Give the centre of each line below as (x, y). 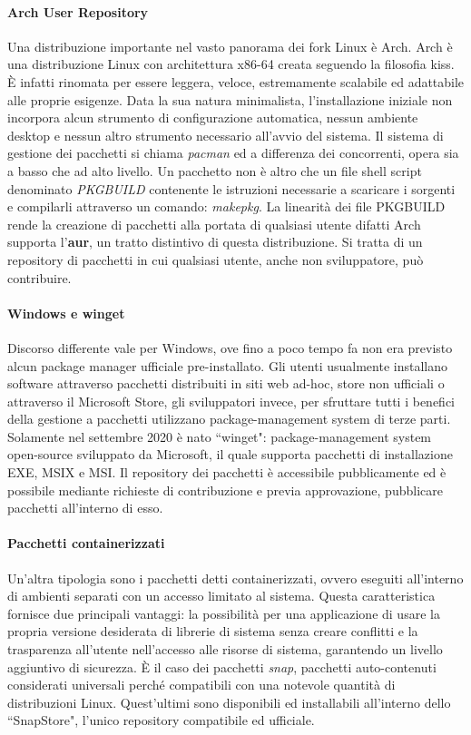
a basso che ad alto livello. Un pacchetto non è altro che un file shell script (215, 170)
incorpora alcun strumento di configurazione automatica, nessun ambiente (213, 118)
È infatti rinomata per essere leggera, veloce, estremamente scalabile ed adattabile (236, 81)
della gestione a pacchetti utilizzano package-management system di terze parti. (229, 419)
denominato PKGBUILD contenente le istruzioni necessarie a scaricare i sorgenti (231, 188)
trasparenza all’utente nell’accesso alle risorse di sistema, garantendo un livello (225, 649)
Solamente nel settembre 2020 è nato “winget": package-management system (220, 436)
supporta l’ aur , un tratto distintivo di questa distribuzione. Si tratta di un (215, 242)
